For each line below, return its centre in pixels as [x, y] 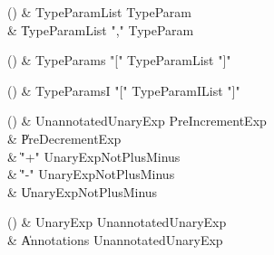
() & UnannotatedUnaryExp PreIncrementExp [137, 121]
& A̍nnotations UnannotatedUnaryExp [115, 239]
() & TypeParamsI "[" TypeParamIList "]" [124, 90]
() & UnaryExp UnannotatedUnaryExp [117, 222]
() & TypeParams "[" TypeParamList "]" [119, 60]
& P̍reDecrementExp [64, 138]
